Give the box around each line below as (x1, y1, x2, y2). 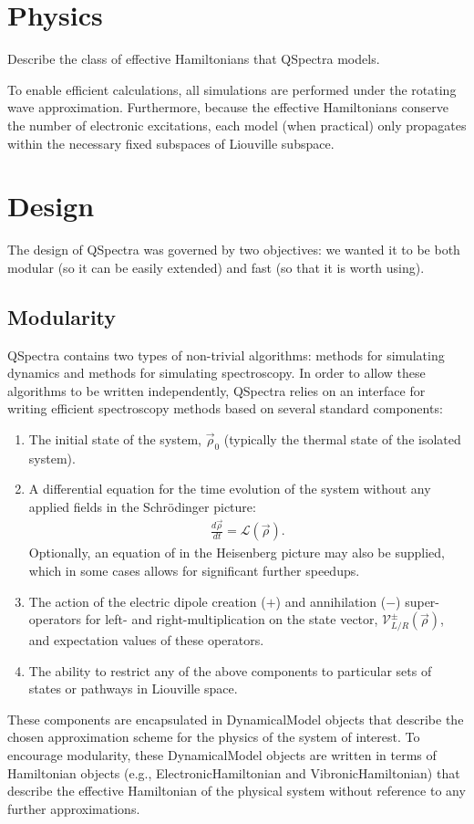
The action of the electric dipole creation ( (28, 591, 266, 610)
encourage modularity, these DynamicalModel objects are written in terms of (7, 745, 437, 764)
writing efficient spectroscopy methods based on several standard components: (7, 399, 443, 418)
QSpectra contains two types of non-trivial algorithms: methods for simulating (7, 345, 445, 364)
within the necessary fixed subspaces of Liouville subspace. (7, 133, 335, 152)
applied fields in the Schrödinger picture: (28, 496, 256, 516)
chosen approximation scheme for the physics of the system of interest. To (7, 727, 420, 746)
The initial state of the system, (28, 429, 202, 448)
